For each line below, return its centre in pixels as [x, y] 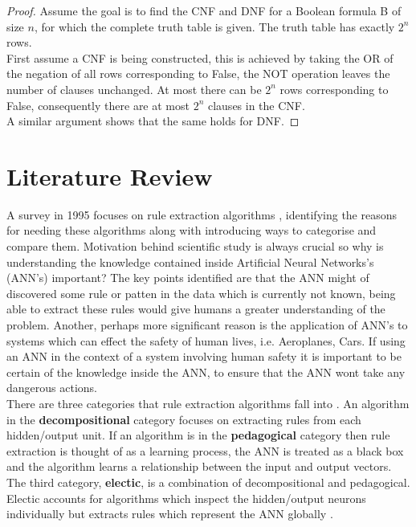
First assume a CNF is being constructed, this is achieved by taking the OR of [200, 57]
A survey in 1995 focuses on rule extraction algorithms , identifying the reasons [202, 214]
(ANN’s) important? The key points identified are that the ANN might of [188, 278]
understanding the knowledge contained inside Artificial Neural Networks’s [190, 261]
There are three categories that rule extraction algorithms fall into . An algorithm [208, 403]
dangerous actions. [52, 388]
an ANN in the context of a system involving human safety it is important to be [204, 356]
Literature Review [110, 176]
